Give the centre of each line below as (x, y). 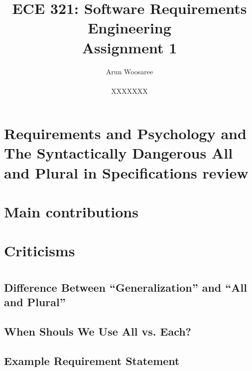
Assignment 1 (129, 47)
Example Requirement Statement (92, 360)
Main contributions (71, 212)
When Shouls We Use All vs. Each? (98, 331)
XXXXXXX (129, 91)
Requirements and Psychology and (125, 133)
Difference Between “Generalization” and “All (126, 287)
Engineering (129, 28)
